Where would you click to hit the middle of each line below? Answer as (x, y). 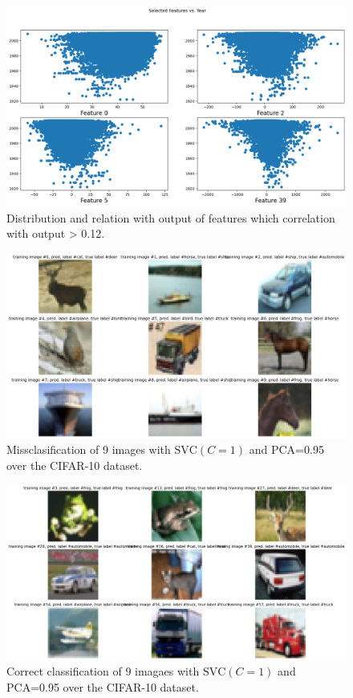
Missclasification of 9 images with (89, 449)
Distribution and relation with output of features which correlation (171, 217)
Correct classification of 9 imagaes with (103, 671)
